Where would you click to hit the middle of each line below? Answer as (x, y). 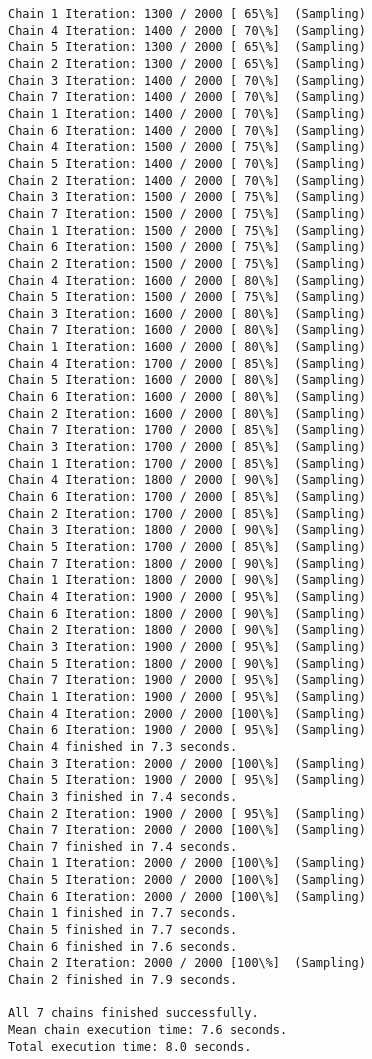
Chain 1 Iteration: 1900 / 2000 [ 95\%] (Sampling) (187, 696)
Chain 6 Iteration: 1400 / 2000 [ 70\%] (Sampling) (187, 130)
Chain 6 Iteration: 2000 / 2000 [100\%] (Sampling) (187, 896)
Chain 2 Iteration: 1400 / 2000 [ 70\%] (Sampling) (187, 180)
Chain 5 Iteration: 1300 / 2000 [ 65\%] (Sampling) (187, 47)
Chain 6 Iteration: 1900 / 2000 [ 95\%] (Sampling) (187, 730)
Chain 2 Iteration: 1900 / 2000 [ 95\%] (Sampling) (187, 813)
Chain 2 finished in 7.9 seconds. (123, 980)
